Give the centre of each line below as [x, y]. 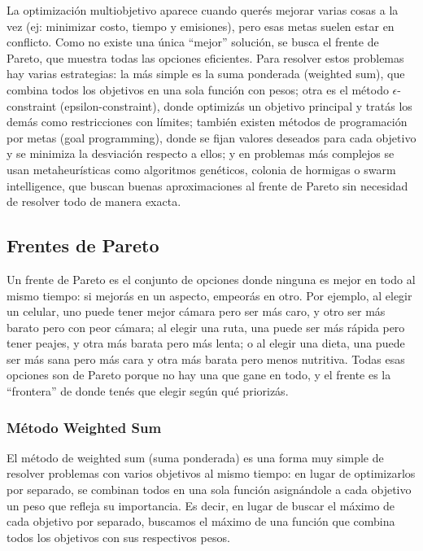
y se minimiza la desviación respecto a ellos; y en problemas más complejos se [201, 153]
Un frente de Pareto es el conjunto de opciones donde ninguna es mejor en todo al [211, 279]
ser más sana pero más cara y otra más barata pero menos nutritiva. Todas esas [206, 359]
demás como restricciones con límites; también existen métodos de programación [207, 122]
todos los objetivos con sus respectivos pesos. [118, 537]
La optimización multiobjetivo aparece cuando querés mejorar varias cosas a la [203, 10]
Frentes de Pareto [83, 245]
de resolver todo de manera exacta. [94, 201]
